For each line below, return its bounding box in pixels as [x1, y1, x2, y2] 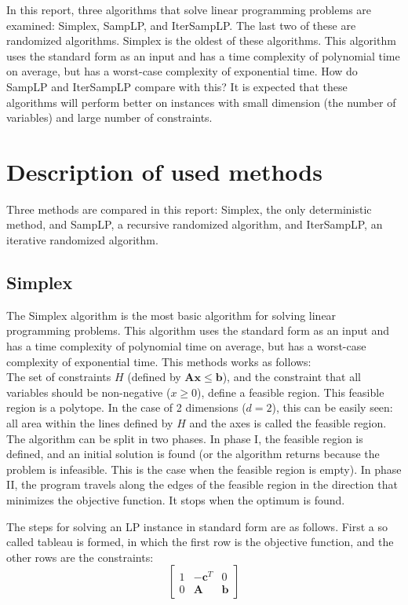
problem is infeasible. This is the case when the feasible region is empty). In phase [6, 460, 402, 477]
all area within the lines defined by [6, 415, 173, 431]
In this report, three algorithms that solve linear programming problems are [6, 2, 372, 17]
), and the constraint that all [222, 368, 361, 385]
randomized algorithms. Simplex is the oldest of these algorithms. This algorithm [6, 32, 396, 49]
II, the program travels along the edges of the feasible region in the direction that [6, 476, 398, 493]
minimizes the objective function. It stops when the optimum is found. [6, 491, 345, 508]
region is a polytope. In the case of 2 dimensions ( [6, 399, 246, 416]
